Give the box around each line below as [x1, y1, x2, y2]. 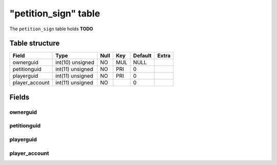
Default [133, 52, 152, 59]
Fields [9, 93, 30, 101]
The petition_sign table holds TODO [9, 26, 93, 32]
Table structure [9, 39, 60, 48]
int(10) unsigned [55, 59, 94, 66]
